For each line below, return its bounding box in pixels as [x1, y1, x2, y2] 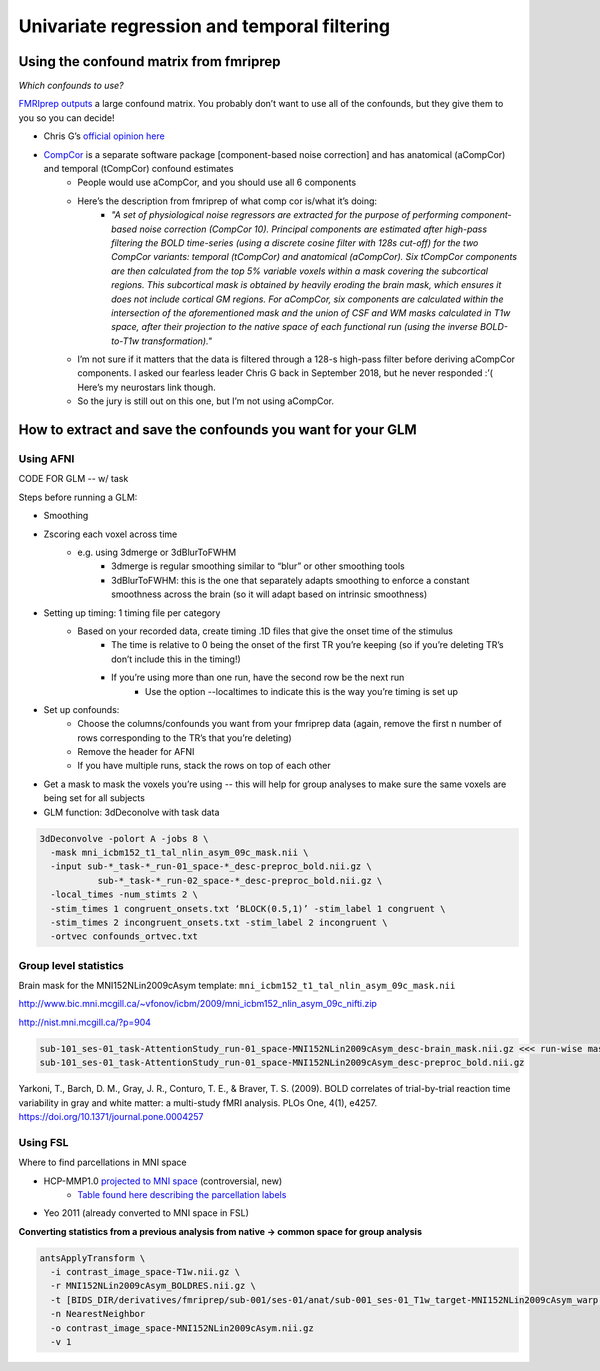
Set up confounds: [43, 703, 120, 715]
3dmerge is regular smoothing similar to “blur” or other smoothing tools [111, 560, 405, 572]
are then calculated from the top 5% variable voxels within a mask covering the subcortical [111, 265, 489, 277]
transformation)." [141, 335, 213, 347]
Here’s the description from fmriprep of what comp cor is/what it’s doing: [77, 195, 378, 207]
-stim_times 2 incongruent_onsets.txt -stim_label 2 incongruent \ [50, 916, 388, 928]
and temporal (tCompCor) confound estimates [43, 163, 234, 175]
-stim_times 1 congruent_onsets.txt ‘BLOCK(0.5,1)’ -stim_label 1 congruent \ [50, 903, 446, 914]
